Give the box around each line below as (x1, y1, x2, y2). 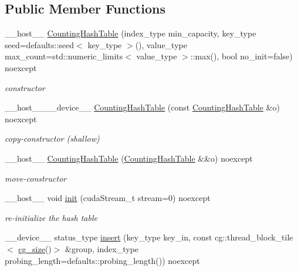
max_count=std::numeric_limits (5, 50, 123, 62)
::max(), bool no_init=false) (190, 50, 293, 62)
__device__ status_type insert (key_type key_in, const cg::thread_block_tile (5, 231, 293, 243)
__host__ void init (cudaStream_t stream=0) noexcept (5, 192, 211, 204)
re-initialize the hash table (5, 211, 97, 223)
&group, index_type (65, 242, 139, 255)
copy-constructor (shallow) (5, 132, 100, 145)
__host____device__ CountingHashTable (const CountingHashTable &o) (5, 101, 280, 113)
